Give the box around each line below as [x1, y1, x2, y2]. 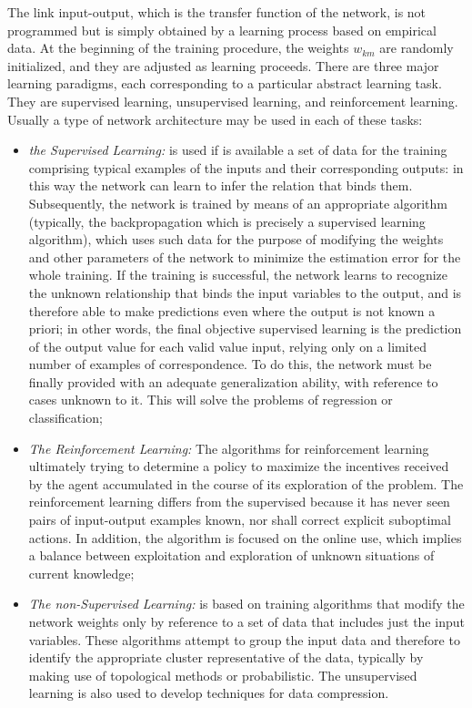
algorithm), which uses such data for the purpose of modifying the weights [28, 230, 444, 249]
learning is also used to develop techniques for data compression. [28, 683, 389, 703]
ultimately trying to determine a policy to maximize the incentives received [28, 457, 449, 476]
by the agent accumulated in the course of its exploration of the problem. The [28, 474, 464, 493]
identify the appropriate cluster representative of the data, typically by [28, 648, 424, 667]
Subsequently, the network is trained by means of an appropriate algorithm [28, 193, 447, 212]
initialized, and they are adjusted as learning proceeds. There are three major [7, 56, 439, 75]
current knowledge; [28, 563, 135, 582]
